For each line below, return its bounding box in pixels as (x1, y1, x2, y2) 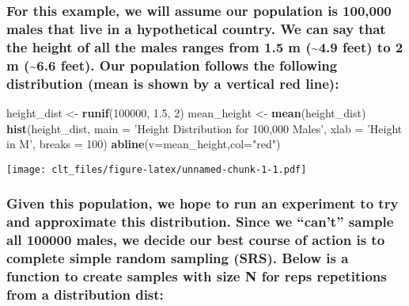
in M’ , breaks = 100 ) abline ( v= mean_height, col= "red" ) (6, 136, 281, 152)
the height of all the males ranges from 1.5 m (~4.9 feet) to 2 (6, 36, 403, 56)
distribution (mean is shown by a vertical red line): (6, 73, 339, 93)
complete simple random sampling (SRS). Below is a (6, 248, 349, 268)
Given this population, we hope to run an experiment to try (6, 193, 399, 213)
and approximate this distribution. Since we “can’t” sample (6, 212, 394, 231)
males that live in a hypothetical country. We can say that (6, 18, 386, 38)
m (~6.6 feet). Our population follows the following (6, 55, 338, 75)
